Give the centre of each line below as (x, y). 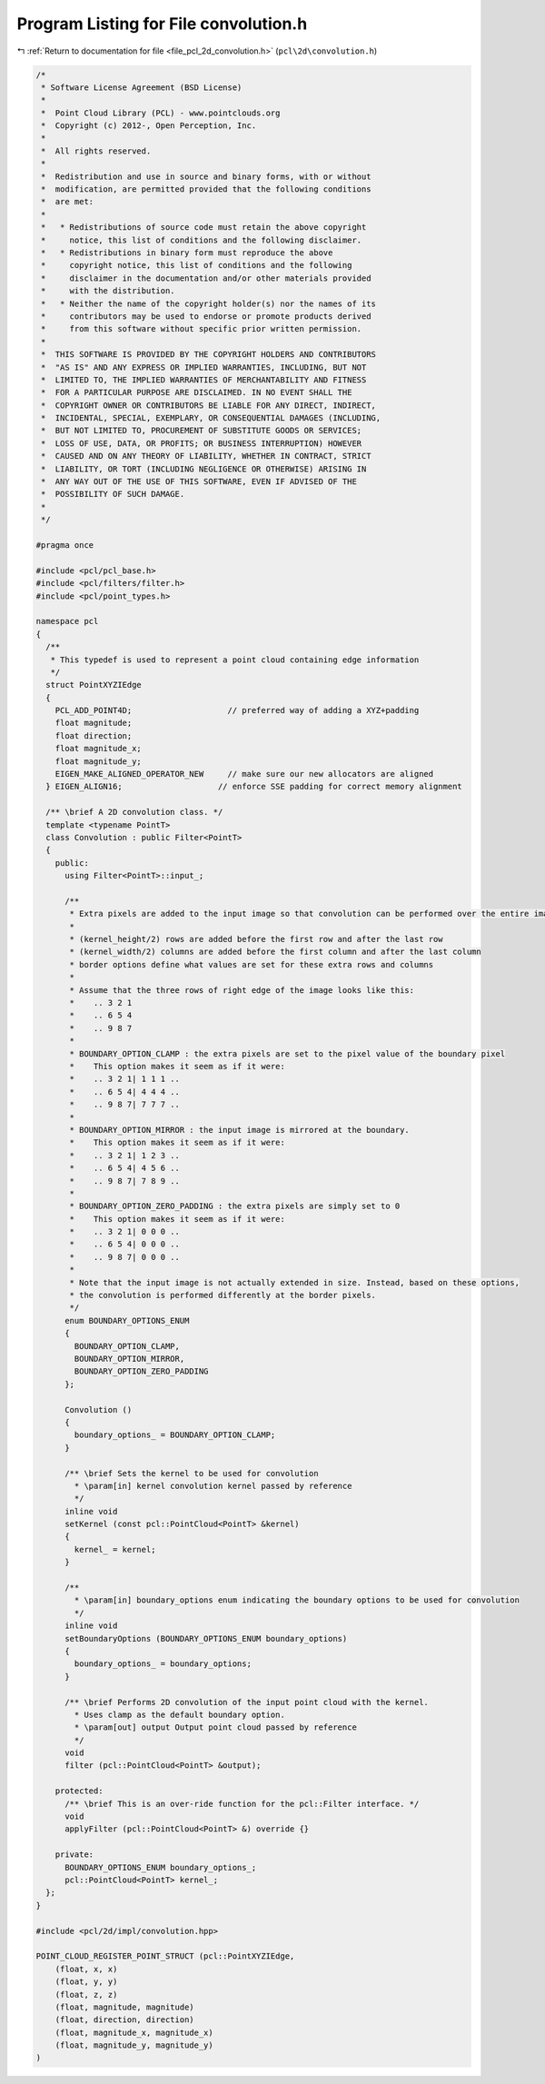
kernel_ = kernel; (115, 1549)
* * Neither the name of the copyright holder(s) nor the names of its (209, 303)
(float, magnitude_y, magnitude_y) (134, 2045)
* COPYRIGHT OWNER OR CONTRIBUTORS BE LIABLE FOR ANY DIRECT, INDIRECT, (209, 405)
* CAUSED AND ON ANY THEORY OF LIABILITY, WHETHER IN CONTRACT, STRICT (206, 456)
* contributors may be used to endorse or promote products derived (206, 316)
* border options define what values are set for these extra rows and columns (252, 964)
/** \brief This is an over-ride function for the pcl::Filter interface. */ (242, 1804)
